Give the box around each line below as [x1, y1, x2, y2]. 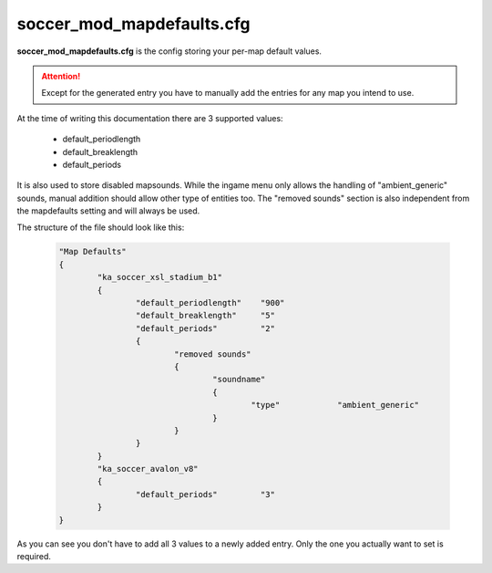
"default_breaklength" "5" [135, 310, 275, 321]
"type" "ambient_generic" [251, 400, 419, 411]
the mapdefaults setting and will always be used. [16, 205, 200, 216]
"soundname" [212, 374, 266, 385]
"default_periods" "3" [135, 489, 275, 499]
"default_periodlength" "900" [135, 297, 285, 307]
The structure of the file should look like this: [16, 222, 185, 233]
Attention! [41, 70, 81, 81]
